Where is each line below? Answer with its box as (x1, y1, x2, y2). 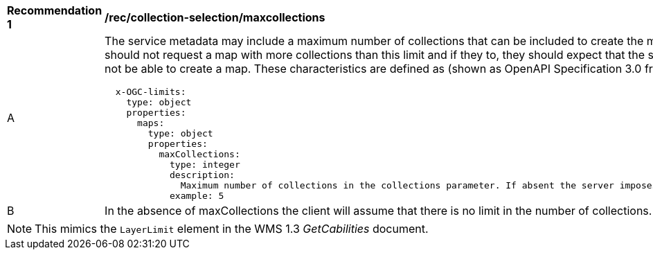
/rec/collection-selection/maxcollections (105, 10, 325, 24)
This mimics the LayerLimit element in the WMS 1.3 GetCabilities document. (35, 222, 429, 236)
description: (170, 170, 235, 180)
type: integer (170, 159, 240, 170)
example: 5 (170, 191, 224, 201)
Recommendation (7, 3, 102, 17)
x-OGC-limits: (115, 87, 186, 97)
